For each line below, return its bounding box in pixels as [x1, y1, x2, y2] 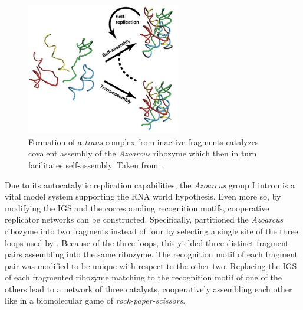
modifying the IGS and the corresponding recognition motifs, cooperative [5, 201, 269, 214]
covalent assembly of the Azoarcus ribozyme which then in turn [28, 147, 257, 159]
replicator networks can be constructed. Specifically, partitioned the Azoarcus [5, 213, 284, 226]
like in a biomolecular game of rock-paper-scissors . [5, 294, 186, 306]
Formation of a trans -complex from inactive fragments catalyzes [28, 135, 259, 148]
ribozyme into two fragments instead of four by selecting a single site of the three [5, 224, 298, 237]
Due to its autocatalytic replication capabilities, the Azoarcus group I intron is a [5, 178, 295, 191]
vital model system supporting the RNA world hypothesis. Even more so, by [5, 190, 281, 203]
